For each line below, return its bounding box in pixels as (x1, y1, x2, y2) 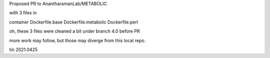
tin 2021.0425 (9, 46, 38, 52)
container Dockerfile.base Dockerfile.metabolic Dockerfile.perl (9, 19, 138, 25)
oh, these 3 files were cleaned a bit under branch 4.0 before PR (9, 28, 140, 34)
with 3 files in (9, 10, 37, 16)
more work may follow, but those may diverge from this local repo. (9, 37, 146, 43)
